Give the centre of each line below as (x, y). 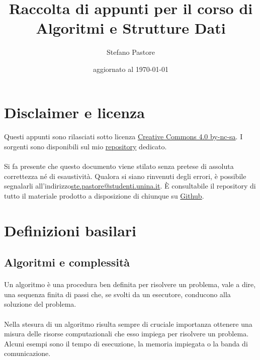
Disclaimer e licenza (75, 112)
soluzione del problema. (40, 304)
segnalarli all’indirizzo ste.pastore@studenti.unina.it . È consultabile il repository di (130, 186)
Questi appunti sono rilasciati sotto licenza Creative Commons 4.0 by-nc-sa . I (123, 137)
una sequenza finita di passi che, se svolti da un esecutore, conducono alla (117, 294)
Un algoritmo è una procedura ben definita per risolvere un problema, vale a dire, (130, 284)
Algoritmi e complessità (67, 262)
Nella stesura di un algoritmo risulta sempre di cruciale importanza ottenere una (128, 324)
